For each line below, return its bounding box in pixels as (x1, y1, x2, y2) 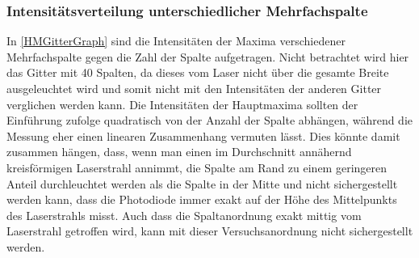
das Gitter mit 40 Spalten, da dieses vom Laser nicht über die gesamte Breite (6, 64, 389, 81)
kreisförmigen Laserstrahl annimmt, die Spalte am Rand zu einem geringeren (6, 159, 388, 176)
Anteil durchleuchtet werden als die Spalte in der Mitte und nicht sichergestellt (6, 175, 398, 192)
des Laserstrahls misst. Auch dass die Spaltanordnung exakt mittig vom (6, 206, 362, 223)
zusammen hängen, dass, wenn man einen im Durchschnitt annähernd (6, 143, 352, 160)
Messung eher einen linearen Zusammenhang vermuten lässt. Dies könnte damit (6, 127, 400, 144)
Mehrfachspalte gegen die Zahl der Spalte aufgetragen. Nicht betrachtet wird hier (6, 48, 409, 65)
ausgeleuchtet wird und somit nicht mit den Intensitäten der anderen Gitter (6, 80, 382, 96)
